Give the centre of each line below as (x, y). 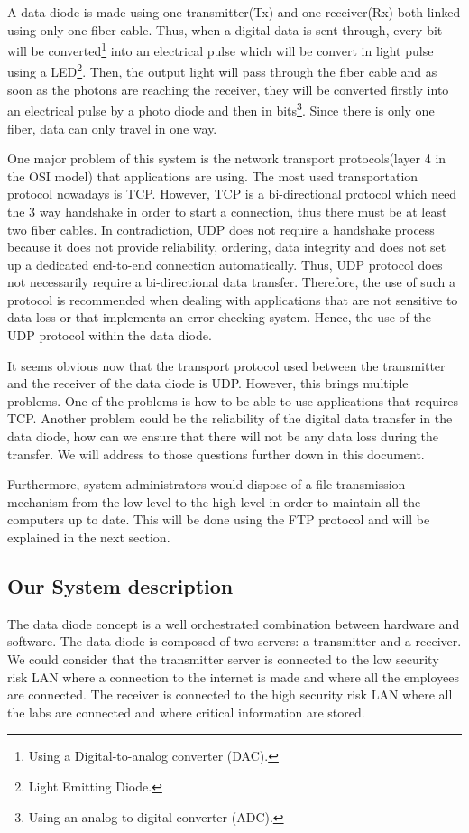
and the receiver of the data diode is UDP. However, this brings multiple (208, 383)
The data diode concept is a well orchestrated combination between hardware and (234, 623)
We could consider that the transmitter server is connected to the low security (223, 658)
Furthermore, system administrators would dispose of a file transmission (207, 484)
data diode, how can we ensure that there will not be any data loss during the (223, 436)
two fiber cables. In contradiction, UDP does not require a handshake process (221, 229)
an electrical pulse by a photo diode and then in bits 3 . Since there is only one (221, 109)
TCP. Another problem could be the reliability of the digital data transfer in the (230, 418)
